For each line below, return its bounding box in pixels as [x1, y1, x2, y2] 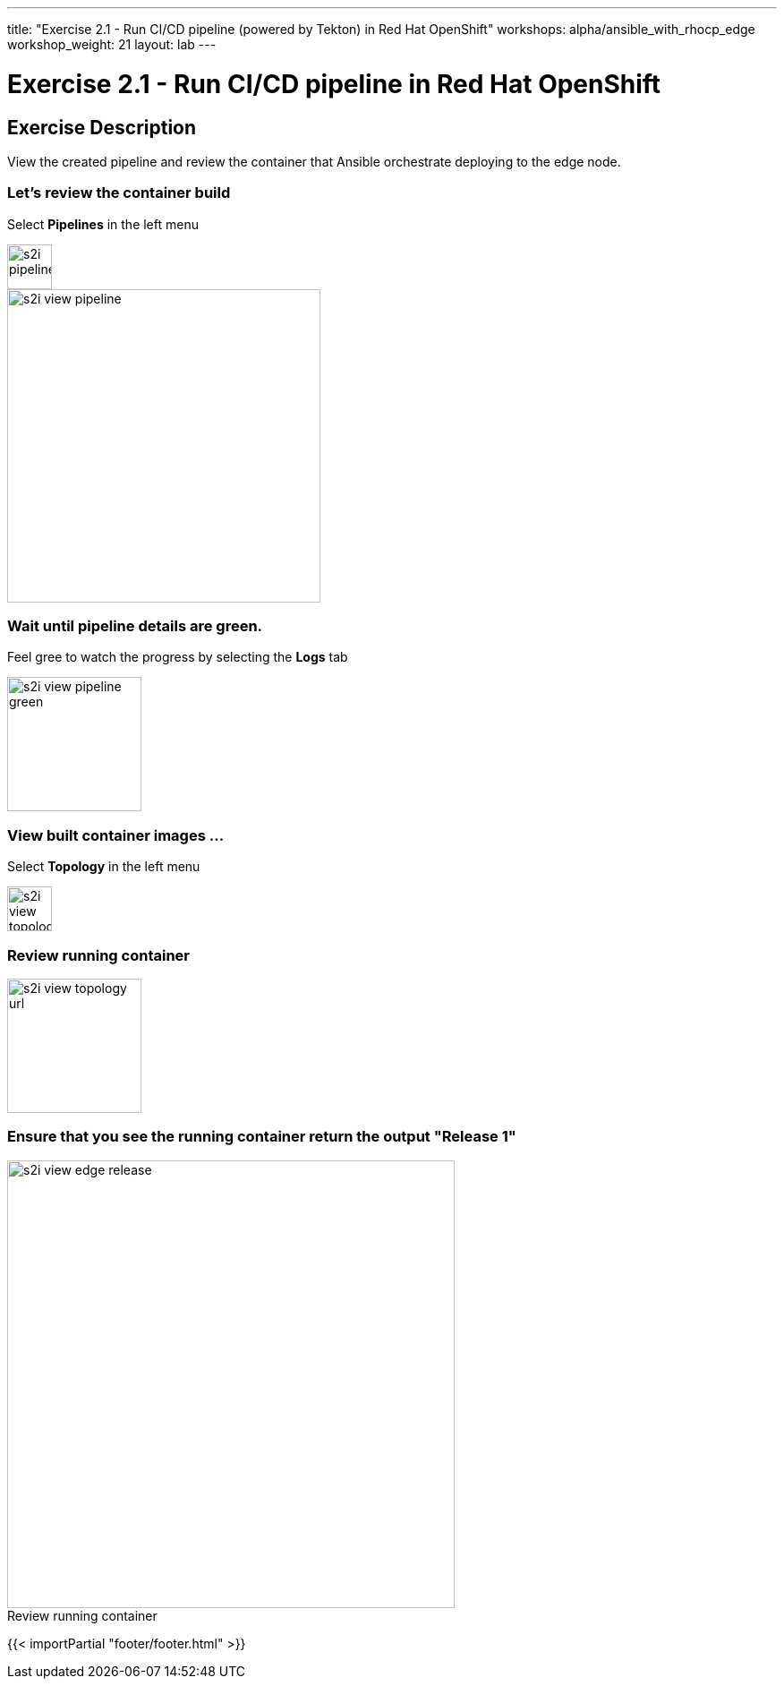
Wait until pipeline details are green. [7, 617, 263, 636]
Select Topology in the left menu [7, 859, 200, 875]
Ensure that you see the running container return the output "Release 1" [7, 1127, 516, 1146]
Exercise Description [7, 116, 197, 139]
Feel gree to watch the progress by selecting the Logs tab [7, 649, 348, 665]
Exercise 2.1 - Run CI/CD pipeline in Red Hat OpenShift [7, 68, 661, 99]
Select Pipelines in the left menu [7, 216, 199, 232]
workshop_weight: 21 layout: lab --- [7, 37, 217, 52]
